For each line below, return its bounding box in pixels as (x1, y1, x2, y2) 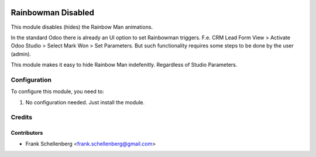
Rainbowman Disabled (11, 8, 95, 18)
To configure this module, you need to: (11, 88, 105, 95)
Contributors (11, 129, 43, 136)
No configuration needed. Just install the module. (25, 98, 145, 105)
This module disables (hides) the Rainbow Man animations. (11, 23, 153, 30)
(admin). (11, 50, 32, 57)
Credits (11, 113, 32, 121)
